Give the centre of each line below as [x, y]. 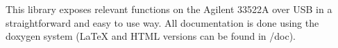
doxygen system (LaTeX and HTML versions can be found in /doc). [151, 36]
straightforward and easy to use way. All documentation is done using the [162, 22]
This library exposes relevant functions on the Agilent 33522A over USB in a [169, 9]
